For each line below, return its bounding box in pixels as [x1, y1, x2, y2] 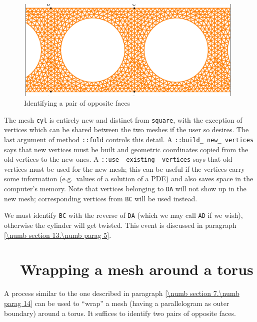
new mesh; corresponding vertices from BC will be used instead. [4, 193, 197, 203]
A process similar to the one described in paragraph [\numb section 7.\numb [4, 288, 239, 298]
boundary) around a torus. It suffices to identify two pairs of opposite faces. [4, 307, 236, 318]
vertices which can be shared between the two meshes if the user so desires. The [4, 124, 249, 135]
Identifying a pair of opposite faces [24, 98, 130, 108]
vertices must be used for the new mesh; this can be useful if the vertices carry [4, 163, 245, 174]
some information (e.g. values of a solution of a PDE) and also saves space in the [4, 173, 253, 184]
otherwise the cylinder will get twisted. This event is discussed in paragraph [4, 220, 236, 230]
